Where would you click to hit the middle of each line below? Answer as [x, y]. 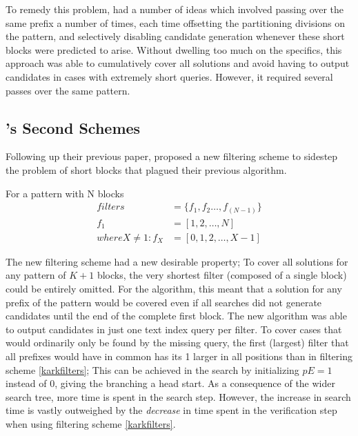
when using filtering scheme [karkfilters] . [91, 423]
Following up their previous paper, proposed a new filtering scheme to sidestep [172, 156]
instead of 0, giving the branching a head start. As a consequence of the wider [170, 383]
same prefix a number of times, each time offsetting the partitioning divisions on [176, 22]
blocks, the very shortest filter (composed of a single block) [222, 275]
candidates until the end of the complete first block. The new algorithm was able [176, 316]
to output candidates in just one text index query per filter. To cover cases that [174, 329]
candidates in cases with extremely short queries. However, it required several [169, 76]
